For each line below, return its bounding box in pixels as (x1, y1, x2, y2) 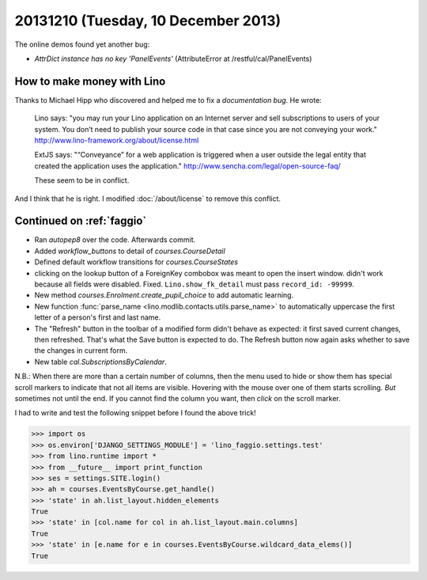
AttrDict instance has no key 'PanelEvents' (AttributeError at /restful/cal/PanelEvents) (34, 54, 312, 63)
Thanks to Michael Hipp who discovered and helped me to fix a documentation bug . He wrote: (14, 95, 322, 104)
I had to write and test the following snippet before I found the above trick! (14, 408, 256, 418)
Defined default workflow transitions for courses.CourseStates (34, 257, 239, 267)
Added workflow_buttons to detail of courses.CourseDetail (34, 246, 225, 256)
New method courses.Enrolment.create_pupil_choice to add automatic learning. (34, 290, 294, 300)
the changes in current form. (34, 346, 128, 355)
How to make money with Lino (14, 74, 166, 88)
